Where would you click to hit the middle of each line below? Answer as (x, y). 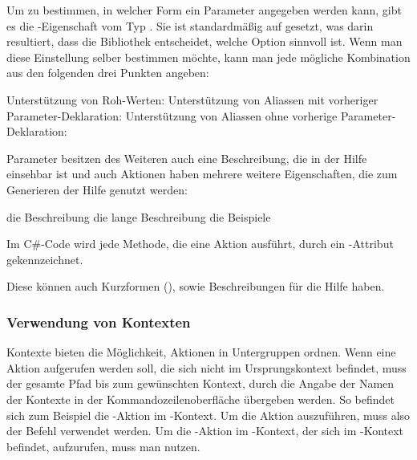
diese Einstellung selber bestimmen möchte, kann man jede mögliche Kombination (208, 57)
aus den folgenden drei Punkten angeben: (108, 73)
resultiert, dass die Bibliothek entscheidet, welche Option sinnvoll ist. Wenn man (204, 41)
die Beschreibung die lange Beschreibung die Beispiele (139, 216)
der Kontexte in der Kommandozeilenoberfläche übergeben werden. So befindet (200, 399)
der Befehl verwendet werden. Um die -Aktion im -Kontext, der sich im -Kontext (205, 431)
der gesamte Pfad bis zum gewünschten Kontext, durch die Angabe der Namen (200, 383)
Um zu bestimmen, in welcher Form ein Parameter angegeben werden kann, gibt (204, 10)
